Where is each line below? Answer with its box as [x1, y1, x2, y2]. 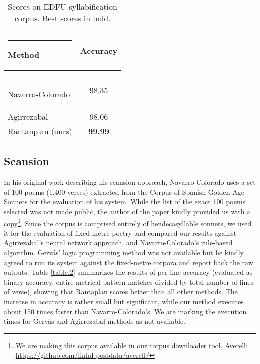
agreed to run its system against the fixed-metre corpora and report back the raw [4, 257, 253, 267]
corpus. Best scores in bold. [14, 12, 111, 24]
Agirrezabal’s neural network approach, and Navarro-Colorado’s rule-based [4, 237, 233, 248]
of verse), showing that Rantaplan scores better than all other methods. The [4, 286, 238, 297]
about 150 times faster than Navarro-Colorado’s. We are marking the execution [4, 306, 247, 316]
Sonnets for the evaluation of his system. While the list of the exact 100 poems [4, 196, 246, 207]
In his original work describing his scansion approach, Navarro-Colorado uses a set [4, 177, 256, 187]
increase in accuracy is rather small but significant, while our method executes [4, 296, 244, 306]
